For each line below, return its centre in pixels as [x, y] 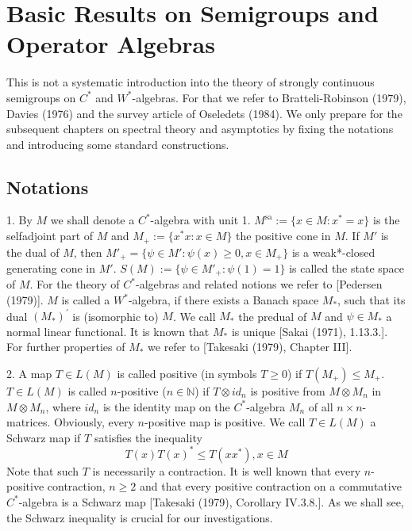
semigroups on [41, 97]
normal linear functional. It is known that [108, 331]
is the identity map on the [166, 406]
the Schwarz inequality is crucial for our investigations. [140, 517]
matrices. [29, 422]
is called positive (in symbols [187, 373]
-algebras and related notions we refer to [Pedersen [259, 284]
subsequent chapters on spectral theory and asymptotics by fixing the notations [200, 129]
